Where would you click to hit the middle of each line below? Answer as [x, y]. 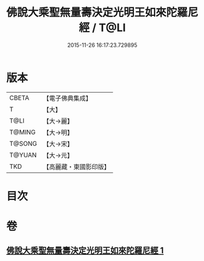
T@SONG [23, 143]
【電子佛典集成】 [68, 98]
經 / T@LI [102, 28]
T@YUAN [23, 155]
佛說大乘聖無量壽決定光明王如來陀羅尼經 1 [85, 251]
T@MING [23, 132]
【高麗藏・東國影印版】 [77, 166]
